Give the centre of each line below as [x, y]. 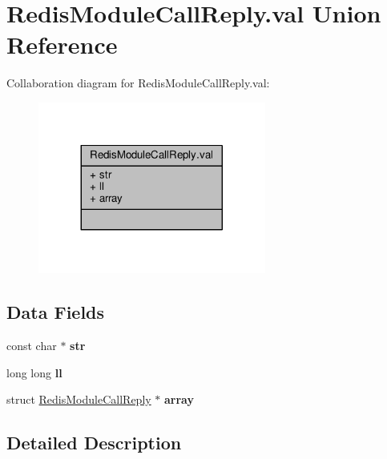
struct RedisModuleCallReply [79, 399]
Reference [62, 44]
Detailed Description [94, 443]
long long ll [34, 372]
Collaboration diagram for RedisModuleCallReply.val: [138, 83]
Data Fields [56, 312]
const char [32, 346]
